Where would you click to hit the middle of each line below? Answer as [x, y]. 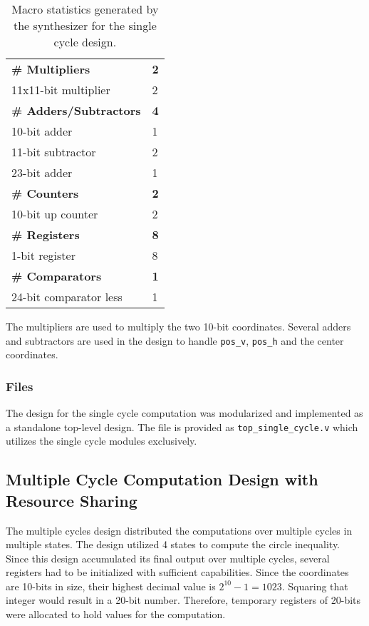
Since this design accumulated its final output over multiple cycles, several [168, 558]
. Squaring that [315, 586]
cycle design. [85, 42]
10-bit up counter [55, 214]
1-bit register [43, 255]
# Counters [45, 193]
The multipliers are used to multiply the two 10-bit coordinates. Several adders [178, 326]
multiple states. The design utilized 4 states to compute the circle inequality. [173, 544]
